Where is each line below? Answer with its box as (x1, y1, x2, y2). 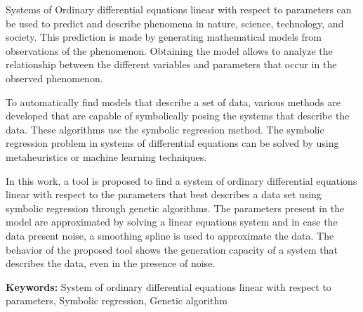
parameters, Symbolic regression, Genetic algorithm (6, 293, 227, 308)
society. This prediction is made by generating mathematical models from (6, 30, 322, 44)
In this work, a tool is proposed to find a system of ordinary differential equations (6, 173, 357, 188)
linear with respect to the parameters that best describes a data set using (6, 187, 322, 202)
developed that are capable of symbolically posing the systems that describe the (6, 108, 350, 123)
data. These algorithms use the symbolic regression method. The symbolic (6, 122, 324, 136)
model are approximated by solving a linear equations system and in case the (6, 214, 338, 229)
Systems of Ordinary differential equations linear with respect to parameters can (6, 2, 352, 16)
